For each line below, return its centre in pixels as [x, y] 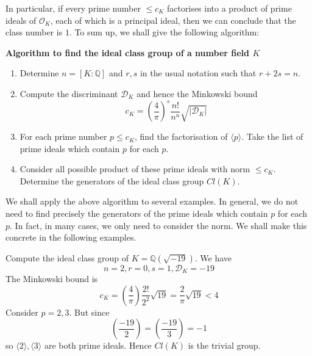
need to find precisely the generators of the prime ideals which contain [137, 213]
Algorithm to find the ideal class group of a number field [128, 52]
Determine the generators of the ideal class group [112, 180]
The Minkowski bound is [52, 279]
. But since [89, 312]
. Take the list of [272, 136]
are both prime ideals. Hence [98, 345]
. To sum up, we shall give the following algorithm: [164, 32]
